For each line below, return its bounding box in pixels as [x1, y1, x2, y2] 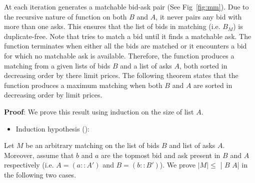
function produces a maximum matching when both [4, 79, 162, 90]
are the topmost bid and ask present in [101, 149, 220, 160]
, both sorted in [179, 60, 227, 70]
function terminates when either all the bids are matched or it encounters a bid [4, 40, 247, 51]
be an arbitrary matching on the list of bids [25, 140, 159, 150]
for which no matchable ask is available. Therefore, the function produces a [4, 50, 234, 60]
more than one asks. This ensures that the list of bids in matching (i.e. [4, 21, 220, 31]
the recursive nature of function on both [4, 11, 127, 21]
